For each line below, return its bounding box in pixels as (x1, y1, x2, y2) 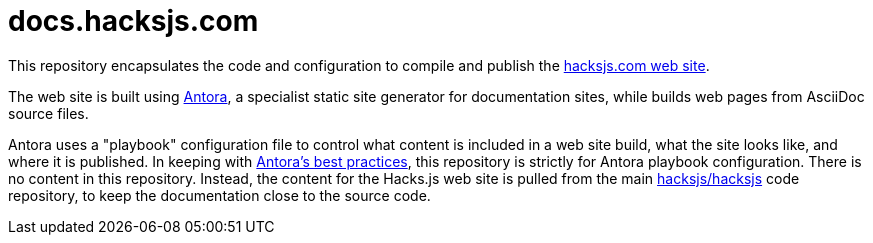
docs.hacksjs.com (8, 4, 259, 38)
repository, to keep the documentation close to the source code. (8, 186, 431, 204)
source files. (8, 104, 89, 122)
